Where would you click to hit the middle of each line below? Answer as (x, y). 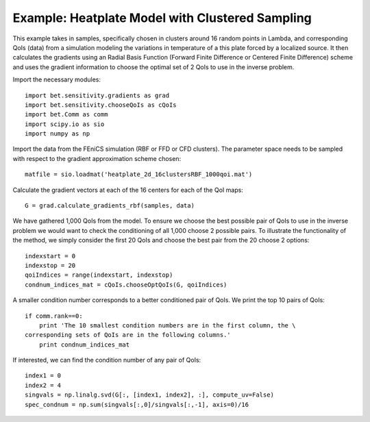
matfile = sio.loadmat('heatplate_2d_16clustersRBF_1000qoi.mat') (139, 174)
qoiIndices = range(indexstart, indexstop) (99, 275)
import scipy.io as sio (65, 124)
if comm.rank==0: (54, 316)
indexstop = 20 (50, 265)
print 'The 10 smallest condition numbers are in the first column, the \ (167, 325)
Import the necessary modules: (57, 79)
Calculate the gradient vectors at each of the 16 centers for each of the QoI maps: (128, 190)
